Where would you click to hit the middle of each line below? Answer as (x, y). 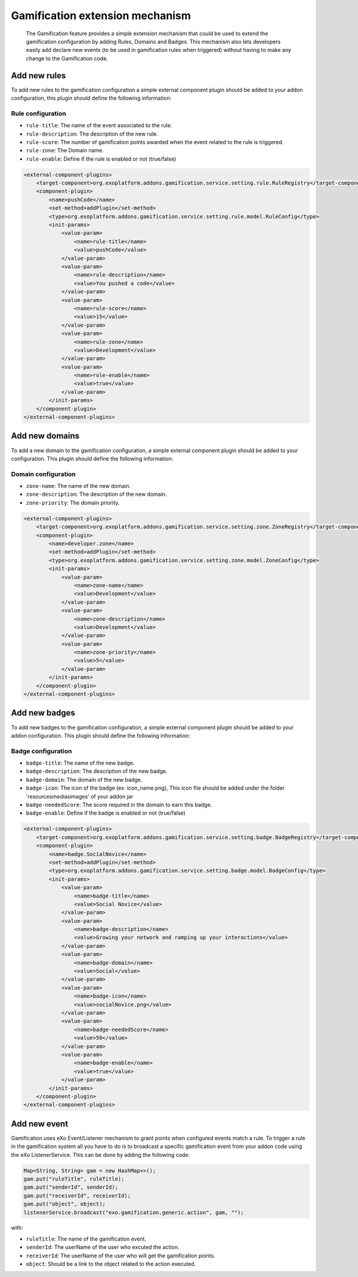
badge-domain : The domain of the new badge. (84, 779)
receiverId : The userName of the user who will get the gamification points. (121, 1255)
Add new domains (45, 436)
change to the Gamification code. (67, 58)
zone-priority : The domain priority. (73, 502)
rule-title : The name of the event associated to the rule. (99, 125)
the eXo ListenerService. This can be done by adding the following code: (101, 1155)
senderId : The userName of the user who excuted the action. (103, 1247)
